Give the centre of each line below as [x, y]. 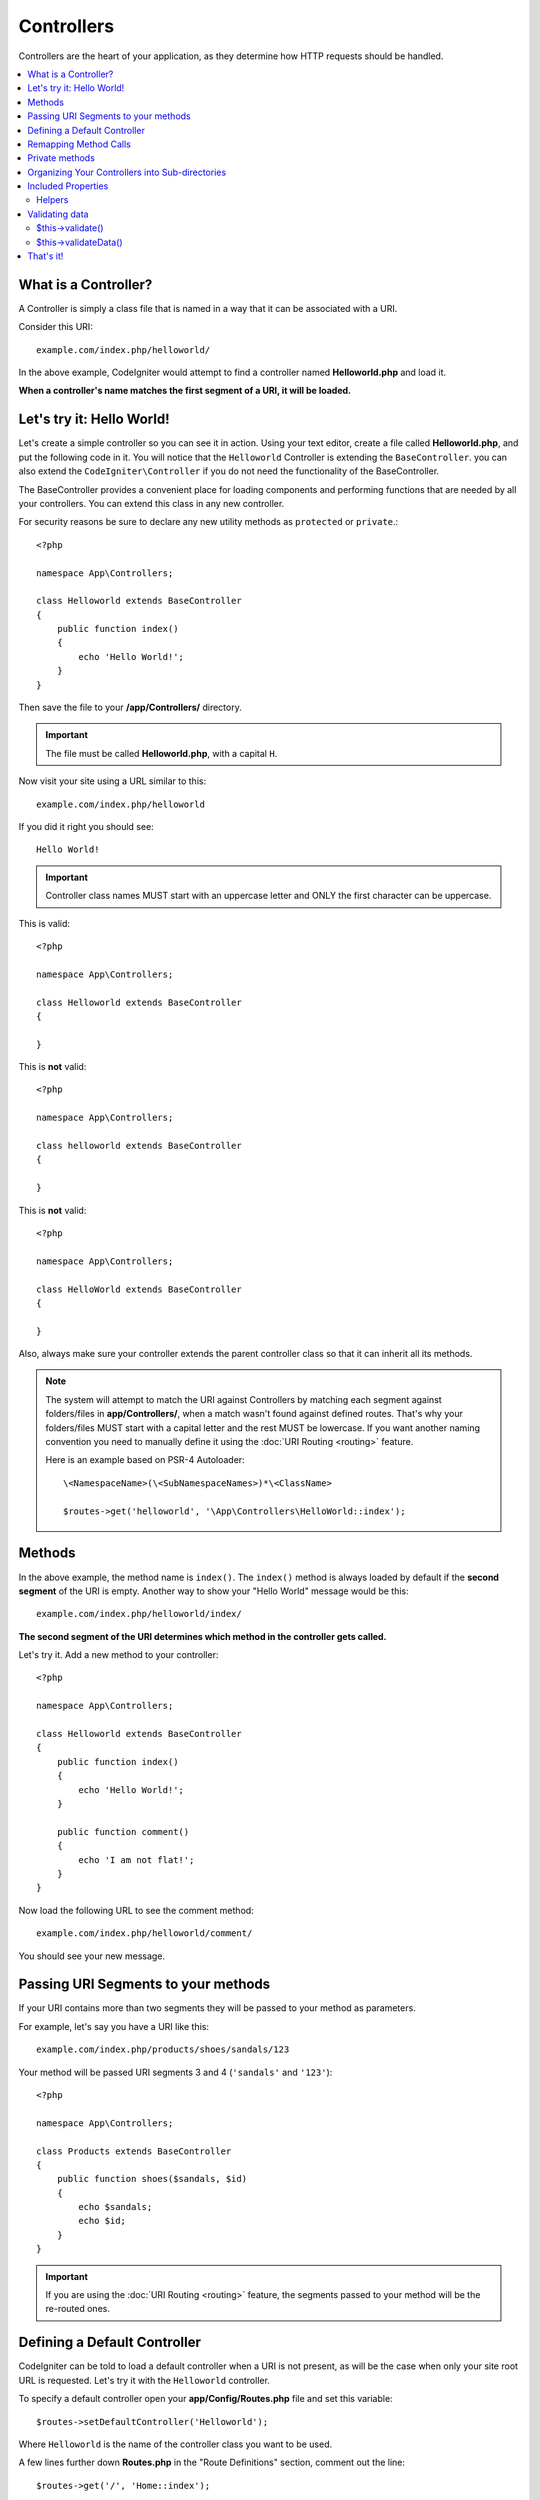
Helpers [52, 200]
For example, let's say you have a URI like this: [114, 2026]
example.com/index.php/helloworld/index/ [139, 1614]
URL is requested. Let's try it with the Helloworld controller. [144, 2380]
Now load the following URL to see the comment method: [136, 1910]
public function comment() [123, 1831]
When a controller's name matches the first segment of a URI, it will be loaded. [185, 391]
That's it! [45, 256]
